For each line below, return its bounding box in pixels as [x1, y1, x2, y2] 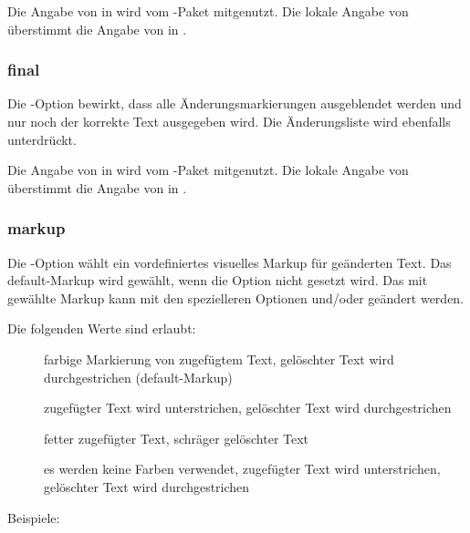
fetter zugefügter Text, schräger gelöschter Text [44, 428, 309, 447]
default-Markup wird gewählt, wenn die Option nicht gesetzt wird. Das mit [7, 271, 428, 290]
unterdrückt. [7, 129, 77, 149]
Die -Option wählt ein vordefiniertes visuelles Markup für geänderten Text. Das [7, 252, 452, 272]
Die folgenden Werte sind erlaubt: [7, 319, 196, 338]
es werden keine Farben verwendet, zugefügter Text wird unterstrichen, [44, 459, 441, 478]
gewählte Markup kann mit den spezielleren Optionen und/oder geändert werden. [7, 288, 465, 307]
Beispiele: [7, 507, 60, 527]
